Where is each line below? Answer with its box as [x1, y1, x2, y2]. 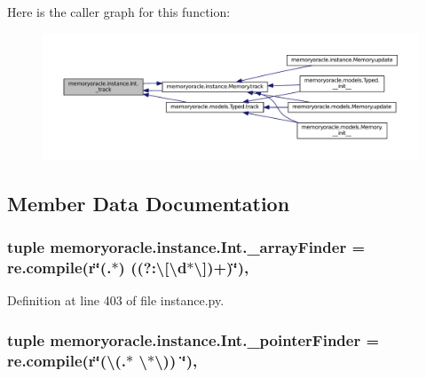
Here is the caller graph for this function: [7, 3, 231, 20]
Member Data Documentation [7, 189, 290, 217]
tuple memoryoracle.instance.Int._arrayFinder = [7, 236, 366, 258]
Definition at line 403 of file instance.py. [7, 291, 225, 310]
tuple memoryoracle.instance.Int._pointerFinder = [7, 328, 380, 350]
